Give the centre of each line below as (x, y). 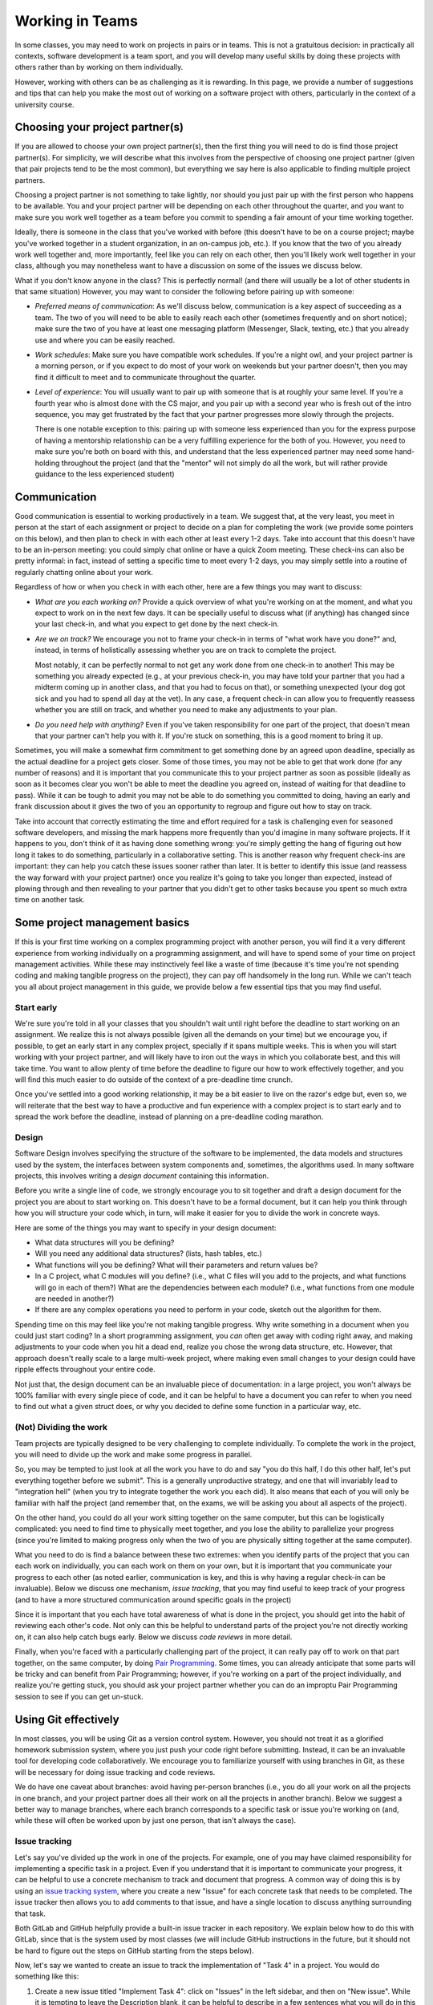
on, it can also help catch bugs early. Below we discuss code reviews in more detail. (154, 1637)
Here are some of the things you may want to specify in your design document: (146, 1228)
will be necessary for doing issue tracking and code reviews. (115, 1772)
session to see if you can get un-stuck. (79, 1696)
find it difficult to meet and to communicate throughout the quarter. (146, 377)
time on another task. (50, 900)
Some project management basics (102, 923)
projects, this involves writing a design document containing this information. (142, 1176)
